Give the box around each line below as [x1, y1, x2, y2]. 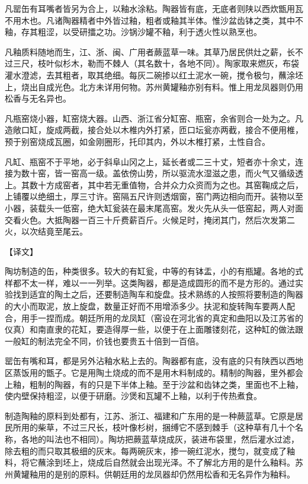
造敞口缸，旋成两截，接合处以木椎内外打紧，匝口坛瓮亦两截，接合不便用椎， [5, 124, 303, 136]
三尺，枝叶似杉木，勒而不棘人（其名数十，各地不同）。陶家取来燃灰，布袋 [12, 57, 299, 69]
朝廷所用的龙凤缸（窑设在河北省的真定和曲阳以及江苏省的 [79, 311, 303, 324]
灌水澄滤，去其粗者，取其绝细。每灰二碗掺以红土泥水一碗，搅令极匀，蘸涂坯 [5, 68, 303, 81]
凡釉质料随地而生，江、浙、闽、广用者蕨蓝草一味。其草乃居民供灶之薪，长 [5, 45, 295, 58]
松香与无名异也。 [5, 92, 71, 105]
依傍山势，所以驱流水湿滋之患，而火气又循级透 [120, 167, 303, 179]
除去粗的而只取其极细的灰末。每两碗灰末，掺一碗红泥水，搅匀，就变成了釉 [5, 444, 295, 457]
